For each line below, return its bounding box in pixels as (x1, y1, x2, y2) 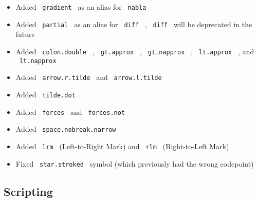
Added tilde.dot (15, 89, 76, 99)
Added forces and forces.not (15, 106, 125, 117)
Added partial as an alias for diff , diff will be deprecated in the (15, 18, 252, 29)
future (15, 29, 35, 39)
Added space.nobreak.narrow (15, 124, 116, 134)
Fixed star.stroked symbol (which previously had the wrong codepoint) (15, 158, 254, 169)
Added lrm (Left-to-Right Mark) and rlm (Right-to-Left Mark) (15, 140, 229, 151)
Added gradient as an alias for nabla (15, 2, 146, 12)
